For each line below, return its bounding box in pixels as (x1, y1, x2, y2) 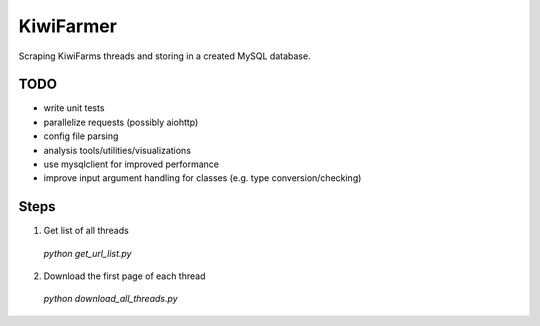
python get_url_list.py (43, 247, 132, 259)
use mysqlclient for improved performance (43, 158, 220, 170)
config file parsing (43, 130, 119, 142)
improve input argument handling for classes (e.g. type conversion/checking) (43, 172, 362, 184)
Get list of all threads (43, 225, 129, 237)
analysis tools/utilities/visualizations (43, 144, 192, 156)
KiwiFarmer (18, 15, 117, 37)
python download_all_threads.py (43, 293, 179, 305)
